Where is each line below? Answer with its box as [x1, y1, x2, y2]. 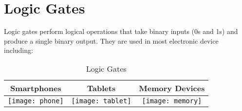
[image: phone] [8, 96, 64, 105]
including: [4, 45, 33, 55]
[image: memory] [142, 96, 202, 105]
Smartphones [10, 82, 61, 94]
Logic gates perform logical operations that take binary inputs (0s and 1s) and [4, 26, 238, 36]
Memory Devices [139, 82, 205, 94]
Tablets [87, 82, 116, 94]
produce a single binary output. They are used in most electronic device [4, 35, 219, 46]
